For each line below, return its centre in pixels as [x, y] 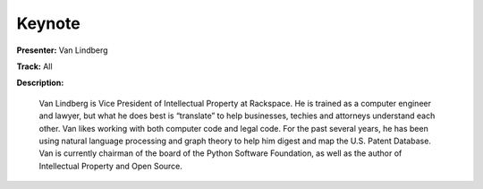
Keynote [48, 23]
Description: [40, 83]
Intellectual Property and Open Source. [111, 166]
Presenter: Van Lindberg [62, 50]
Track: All [34, 66]
